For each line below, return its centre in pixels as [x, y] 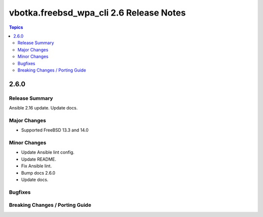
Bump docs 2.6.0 [38, 173]
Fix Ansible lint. [37, 166]
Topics [16, 27]
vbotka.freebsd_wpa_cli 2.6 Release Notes [97, 13]
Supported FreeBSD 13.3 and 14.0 [55, 130]
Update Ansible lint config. [48, 152]
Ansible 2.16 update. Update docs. [43, 108]
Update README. [39, 159]
